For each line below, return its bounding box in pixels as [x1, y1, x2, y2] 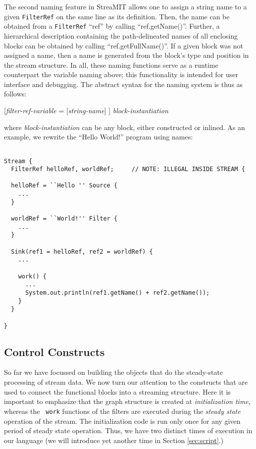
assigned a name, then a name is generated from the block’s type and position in [4, 50, 249, 60]
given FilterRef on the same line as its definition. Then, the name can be [4, 11, 230, 21]
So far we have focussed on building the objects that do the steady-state [4, 367, 223, 377]
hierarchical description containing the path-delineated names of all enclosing [4, 30, 238, 41]
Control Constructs [4, 344, 105, 359]
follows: [4, 89, 27, 99]
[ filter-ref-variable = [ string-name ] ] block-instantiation [4, 105, 168, 116]
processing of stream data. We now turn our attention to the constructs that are [4, 377, 248, 387]
